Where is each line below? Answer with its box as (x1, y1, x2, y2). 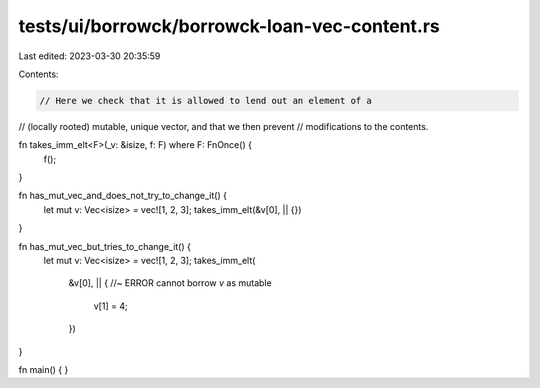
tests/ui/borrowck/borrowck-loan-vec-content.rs (18, 15, 440, 37)
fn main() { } (18, 363, 69, 375)
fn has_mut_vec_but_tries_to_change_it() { (18, 240, 192, 252)
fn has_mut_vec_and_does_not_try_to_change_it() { (18, 190, 227, 202)
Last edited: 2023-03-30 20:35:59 (18, 50, 161, 62)
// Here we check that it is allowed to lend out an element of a (39, 95, 372, 106)
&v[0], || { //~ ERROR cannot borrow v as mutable (68, 277, 272, 289)
